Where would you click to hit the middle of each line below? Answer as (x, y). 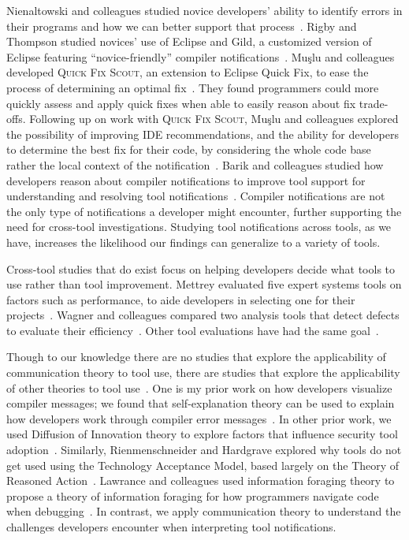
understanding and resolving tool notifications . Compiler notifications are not (196, 196)
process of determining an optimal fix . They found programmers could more (193, 87)
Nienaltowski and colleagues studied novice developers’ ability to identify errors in (204, 10)
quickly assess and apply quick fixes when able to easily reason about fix (181, 103)
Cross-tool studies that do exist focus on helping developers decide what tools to (201, 268)
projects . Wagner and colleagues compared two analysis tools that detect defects (203, 315)
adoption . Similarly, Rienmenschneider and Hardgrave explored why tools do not (204, 450)
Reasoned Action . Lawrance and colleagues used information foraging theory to (201, 480)
